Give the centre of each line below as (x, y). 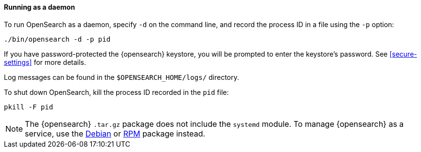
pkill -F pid (29, 107)
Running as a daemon (40, 7)
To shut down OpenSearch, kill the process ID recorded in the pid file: (116, 92)
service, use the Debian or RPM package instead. (115, 133)
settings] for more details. (45, 62)
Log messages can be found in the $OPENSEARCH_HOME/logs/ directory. (122, 77)
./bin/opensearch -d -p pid (57, 39)
